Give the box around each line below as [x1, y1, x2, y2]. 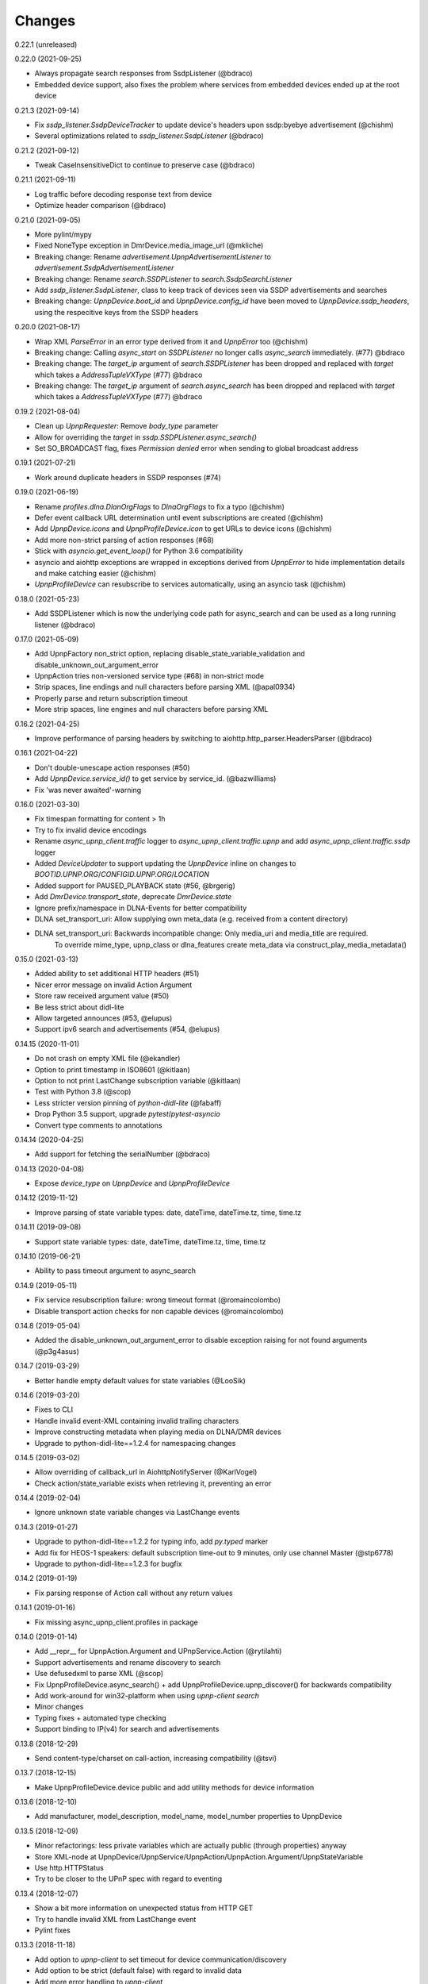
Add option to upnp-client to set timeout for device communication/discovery [34, 1955, 287, 1964]
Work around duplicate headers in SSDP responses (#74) [34, 472, 221, 482]
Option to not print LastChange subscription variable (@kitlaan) [34, 1075, 241, 1085]
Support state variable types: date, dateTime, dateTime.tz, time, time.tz [34, 1236, 266, 1246]
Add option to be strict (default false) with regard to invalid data [34, 1966, 242, 1975]
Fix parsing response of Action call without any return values [34, 1588, 233, 1598]
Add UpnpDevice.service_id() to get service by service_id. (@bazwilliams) [34, 774, 277, 783]
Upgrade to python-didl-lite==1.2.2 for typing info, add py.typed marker [34, 1536, 269, 1547]
